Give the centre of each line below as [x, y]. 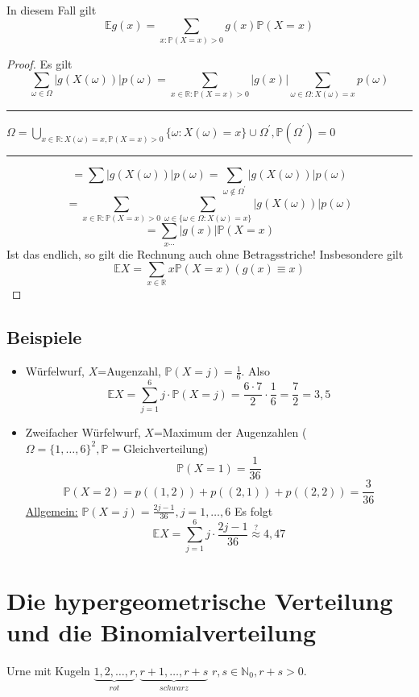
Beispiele [44, 337]
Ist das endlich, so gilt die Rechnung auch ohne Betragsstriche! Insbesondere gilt [205, 253]
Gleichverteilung [164, 449]
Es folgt [253, 510]
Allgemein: [52, 510]
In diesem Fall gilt [52, 10]
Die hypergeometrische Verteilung [200, 600]
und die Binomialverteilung [162, 631]
